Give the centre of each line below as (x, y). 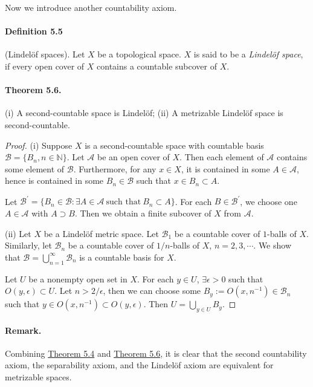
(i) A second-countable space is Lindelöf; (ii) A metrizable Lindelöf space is (144, 113)
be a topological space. (139, 54)
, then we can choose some (152, 291)
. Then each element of (222, 157)
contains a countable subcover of (157, 66)
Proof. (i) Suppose (39, 145)
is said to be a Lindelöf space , (248, 54)
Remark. (23, 330)
